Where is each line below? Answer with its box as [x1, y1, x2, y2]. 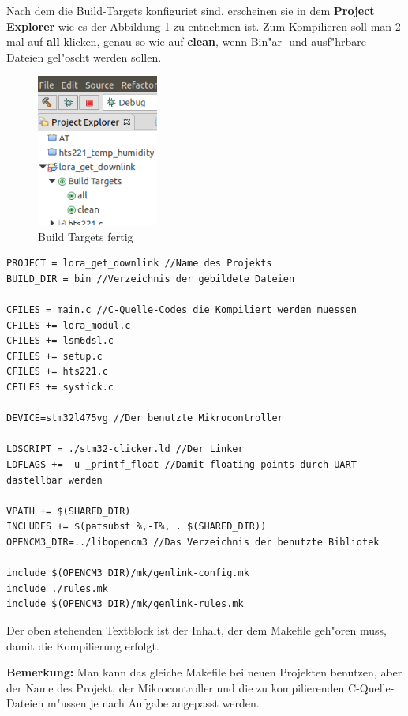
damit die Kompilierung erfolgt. [6, 637, 159, 654]
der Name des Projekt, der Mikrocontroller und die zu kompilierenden [6, 679, 345, 695]
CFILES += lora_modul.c [6, 319, 131, 331]
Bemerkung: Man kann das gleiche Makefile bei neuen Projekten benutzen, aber [6, 664, 402, 680]
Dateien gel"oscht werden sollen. [6, 48, 162, 65]
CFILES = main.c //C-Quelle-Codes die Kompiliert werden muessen [6, 304, 357, 316]
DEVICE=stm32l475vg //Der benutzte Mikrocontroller [6, 413, 283, 424]
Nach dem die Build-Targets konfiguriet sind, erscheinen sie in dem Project [6, 2, 375, 18]
